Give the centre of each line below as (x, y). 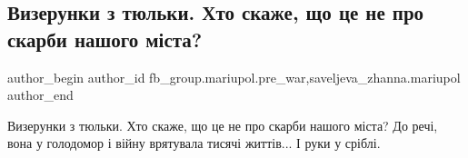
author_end (40, 95)
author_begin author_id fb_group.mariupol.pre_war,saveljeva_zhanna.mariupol (234, 77)
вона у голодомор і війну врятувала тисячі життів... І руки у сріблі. (194, 143)
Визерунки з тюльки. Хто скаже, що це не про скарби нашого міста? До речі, (223, 125)
